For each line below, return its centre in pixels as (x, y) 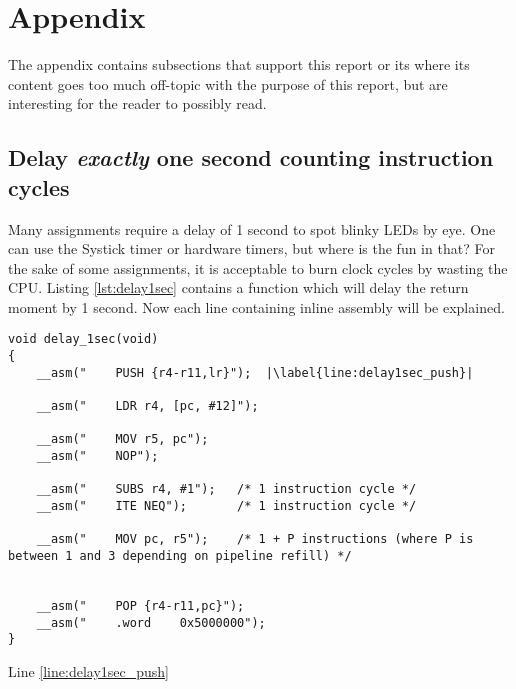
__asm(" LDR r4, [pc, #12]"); (147, 406)
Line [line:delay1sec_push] (88, 670)
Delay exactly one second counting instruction (251, 157)
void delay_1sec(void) (83, 339)
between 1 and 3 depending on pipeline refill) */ (180, 556)
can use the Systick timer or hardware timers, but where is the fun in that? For (251, 248)
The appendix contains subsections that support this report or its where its (239, 64)
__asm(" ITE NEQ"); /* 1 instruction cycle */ (226, 506)
